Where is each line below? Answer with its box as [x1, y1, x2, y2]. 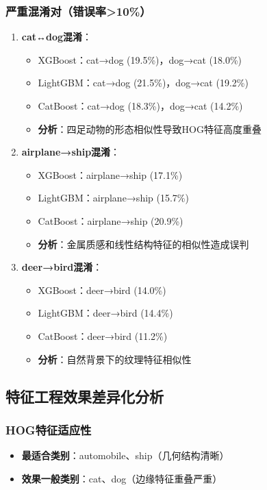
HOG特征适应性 [5, 421, 92, 438]
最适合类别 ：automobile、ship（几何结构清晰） [21, 448, 229, 463]
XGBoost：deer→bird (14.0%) [38, 282, 166, 297]
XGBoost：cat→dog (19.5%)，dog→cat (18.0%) [38, 52, 242, 66]
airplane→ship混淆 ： [21, 145, 120, 159]
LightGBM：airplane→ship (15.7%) [38, 191, 189, 205]
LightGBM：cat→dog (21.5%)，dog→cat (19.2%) [38, 75, 249, 90]
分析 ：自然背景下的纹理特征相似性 [38, 352, 192, 366]
